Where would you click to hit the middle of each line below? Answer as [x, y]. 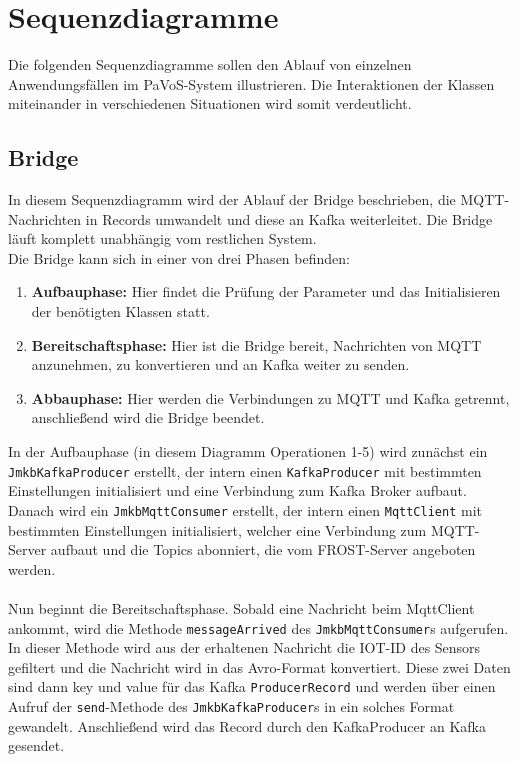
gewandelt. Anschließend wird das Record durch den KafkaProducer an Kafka [247, 725]
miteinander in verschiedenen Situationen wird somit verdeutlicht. [210, 103]
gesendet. [36, 745]
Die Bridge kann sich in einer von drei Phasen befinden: [179, 257]
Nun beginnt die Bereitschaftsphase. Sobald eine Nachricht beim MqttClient [241, 607]
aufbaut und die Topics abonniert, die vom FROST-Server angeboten [263, 549]
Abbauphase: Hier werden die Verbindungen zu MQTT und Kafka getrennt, [270, 397]
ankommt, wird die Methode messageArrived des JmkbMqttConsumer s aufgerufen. [258, 627]
